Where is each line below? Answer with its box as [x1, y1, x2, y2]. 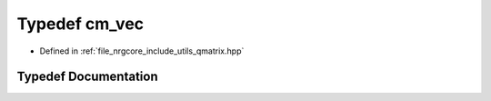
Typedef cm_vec [16, 14, 145, 34]
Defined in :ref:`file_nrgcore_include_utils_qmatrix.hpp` [39, 45, 245, 56]
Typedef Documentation [16, 69, 158, 85]
